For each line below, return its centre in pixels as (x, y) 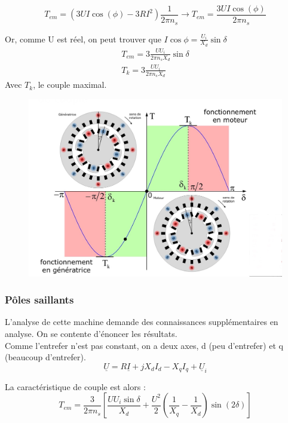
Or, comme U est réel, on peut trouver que (83, 39)
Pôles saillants (39, 300)
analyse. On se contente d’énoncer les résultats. (91, 334)
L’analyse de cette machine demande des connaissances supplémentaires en (142, 322)
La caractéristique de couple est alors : (75, 386)
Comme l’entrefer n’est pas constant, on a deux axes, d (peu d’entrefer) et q (144, 345)
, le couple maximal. (70, 85)
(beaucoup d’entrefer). (45, 357)
